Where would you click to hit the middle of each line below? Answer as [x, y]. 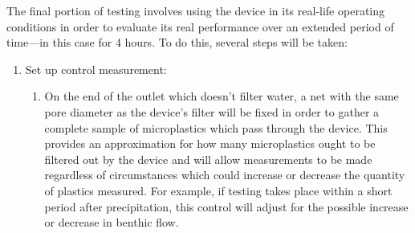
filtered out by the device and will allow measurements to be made [208, 159]
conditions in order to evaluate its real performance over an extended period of [200, 26]
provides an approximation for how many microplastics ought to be [210, 143]
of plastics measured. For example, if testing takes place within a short [218, 190]
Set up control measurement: [96, 69]
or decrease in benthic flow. [112, 222]
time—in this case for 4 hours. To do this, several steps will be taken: [177, 42]
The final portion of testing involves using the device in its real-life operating [196, 10]
